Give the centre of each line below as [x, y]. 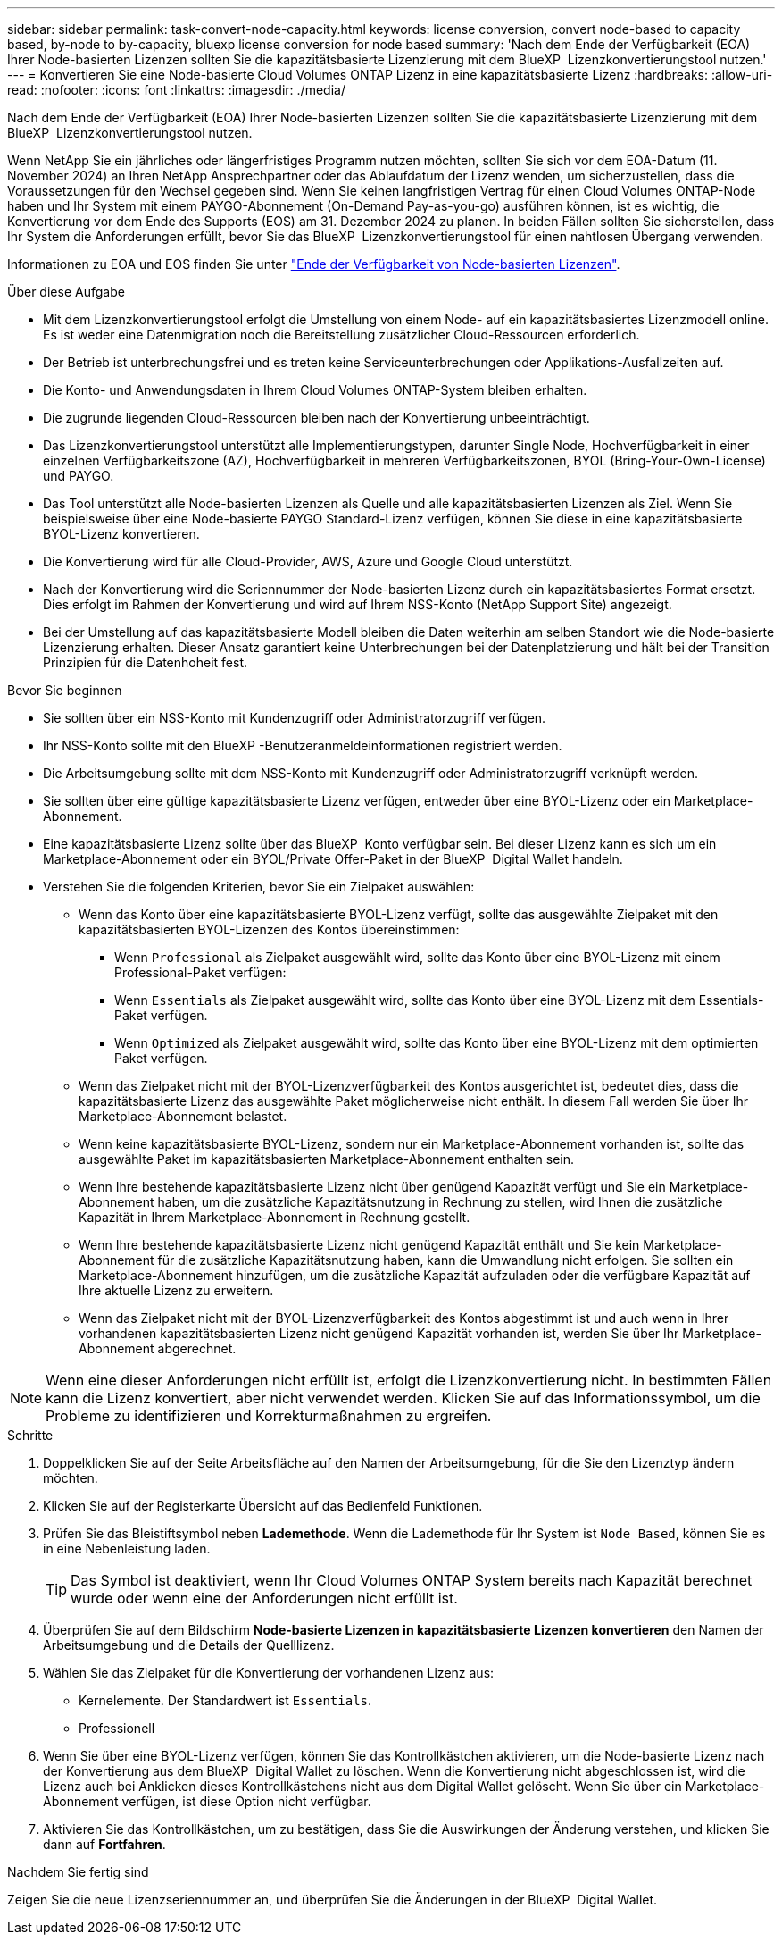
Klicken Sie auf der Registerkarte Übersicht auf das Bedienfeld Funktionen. [263, 1506]
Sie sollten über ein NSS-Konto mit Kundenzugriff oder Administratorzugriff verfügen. [295, 718]
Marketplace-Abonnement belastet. [183, 1116]
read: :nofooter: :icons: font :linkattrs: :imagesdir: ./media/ [176, 90]
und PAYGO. [79, 476]
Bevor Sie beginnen [65, 690]
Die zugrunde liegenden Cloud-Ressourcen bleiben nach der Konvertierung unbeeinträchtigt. [316, 418]
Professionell [117, 1728]
